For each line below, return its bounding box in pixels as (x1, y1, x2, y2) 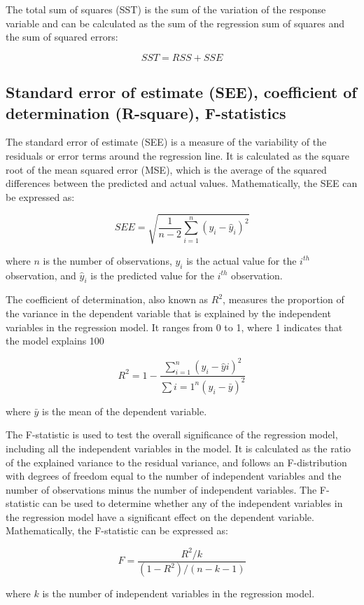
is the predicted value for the (90, 267, 214, 282)
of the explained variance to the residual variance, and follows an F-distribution (6, 454, 347, 469)
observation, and (6, 267, 76, 282)
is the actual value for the (186, 253, 297, 267)
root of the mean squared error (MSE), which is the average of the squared (6, 162, 327, 176)
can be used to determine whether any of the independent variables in (43, 496, 343, 510)
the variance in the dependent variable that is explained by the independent (6, 306, 331, 321)
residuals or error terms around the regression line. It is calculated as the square (6, 148, 349, 162)
